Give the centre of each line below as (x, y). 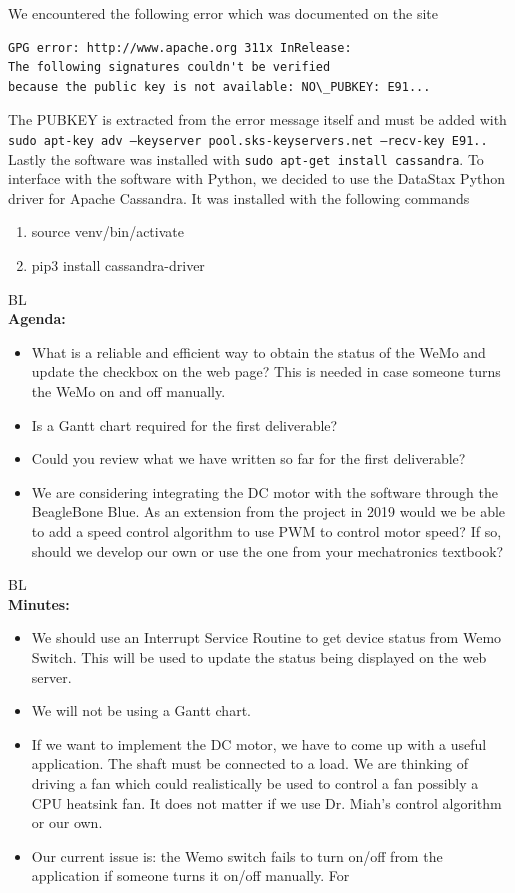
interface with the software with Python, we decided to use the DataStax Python (257, 178)
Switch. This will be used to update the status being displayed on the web (259, 656)
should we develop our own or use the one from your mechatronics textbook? (267, 550)
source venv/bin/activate (107, 231)
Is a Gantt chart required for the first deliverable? (184, 424)
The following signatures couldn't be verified (169, 67)
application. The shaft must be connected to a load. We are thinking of (249, 763)
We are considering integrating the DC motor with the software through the (264, 491)
